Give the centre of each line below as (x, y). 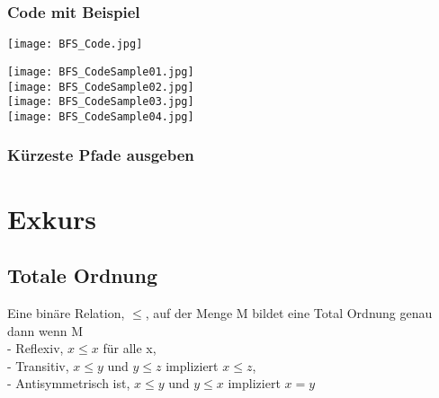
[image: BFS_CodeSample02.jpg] (101, 87)
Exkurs (52, 218)
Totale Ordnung (82, 275)
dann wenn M (45, 330)
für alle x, (130, 348)
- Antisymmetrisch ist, (69, 383)
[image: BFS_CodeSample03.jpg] (101, 102)
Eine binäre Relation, (66, 312)
